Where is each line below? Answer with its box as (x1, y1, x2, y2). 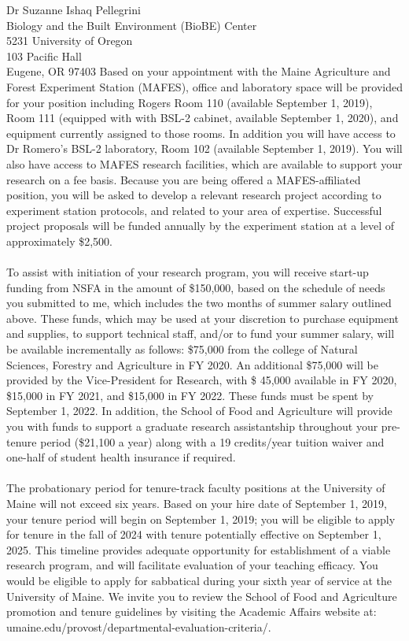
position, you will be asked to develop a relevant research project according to (6, 187, 381, 203)
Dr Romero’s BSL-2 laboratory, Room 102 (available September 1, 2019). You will (6, 140, 403, 157)
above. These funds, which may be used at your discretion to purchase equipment (6, 309, 400, 326)
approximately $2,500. (6, 232, 113, 249)
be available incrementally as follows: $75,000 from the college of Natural (6, 341, 358, 358)
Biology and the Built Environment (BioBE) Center (6, 17, 257, 33)
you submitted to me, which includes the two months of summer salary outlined (6, 295, 392, 311)
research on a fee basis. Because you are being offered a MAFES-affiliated (6, 171, 361, 187)
